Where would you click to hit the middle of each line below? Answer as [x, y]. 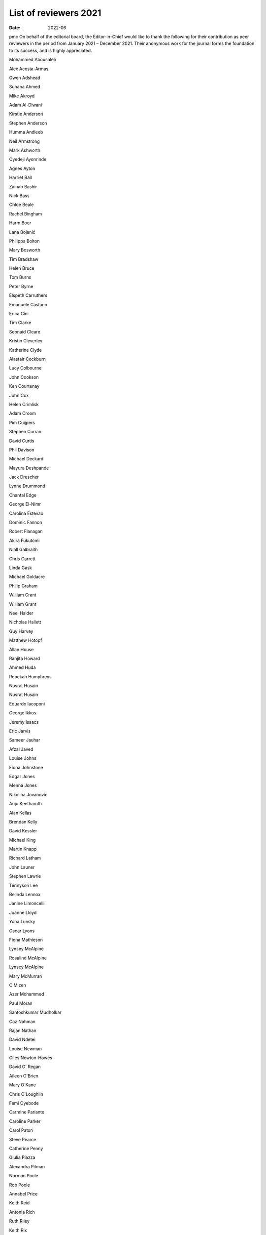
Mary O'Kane [23, 1085]
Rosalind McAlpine [28, 958]
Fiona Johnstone [26, 767]
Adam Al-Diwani [26, 105]
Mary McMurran [26, 976]
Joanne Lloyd [23, 912]
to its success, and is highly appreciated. [50, 50]
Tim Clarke [20, 323]
